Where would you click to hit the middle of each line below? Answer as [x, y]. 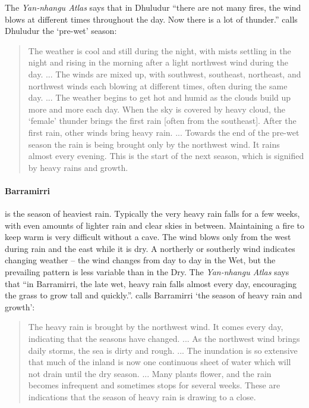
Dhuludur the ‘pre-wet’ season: [61, 31]
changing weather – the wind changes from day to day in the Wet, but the [140, 260]
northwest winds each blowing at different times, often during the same [158, 85]
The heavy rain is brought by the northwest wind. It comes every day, [156, 327]
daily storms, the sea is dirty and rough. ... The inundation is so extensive [163, 350]
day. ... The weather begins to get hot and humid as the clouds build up [160, 97]
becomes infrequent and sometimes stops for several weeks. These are [154, 385]
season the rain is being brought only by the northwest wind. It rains [154, 144]
